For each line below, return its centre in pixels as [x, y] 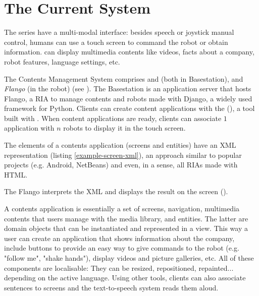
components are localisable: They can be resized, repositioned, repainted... [119, 268]
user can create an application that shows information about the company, [119, 238]
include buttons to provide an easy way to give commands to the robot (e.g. [122, 248]
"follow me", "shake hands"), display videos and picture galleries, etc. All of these [129, 258]
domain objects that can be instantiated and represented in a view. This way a [126, 228]
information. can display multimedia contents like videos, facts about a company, [129, 52]
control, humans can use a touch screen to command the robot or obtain [116, 42]
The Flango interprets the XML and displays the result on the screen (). [116, 191]
